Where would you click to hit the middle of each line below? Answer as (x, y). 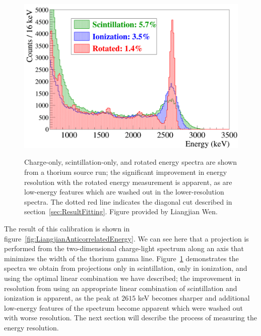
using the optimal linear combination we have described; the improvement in (122, 278)
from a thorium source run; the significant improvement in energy (126, 172)
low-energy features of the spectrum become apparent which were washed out (124, 307)
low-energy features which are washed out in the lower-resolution (124, 192)
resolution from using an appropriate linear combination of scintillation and (121, 288)
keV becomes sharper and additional (194, 298)
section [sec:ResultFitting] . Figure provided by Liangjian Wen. (121, 211)
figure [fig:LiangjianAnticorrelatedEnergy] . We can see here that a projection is (126, 238)
